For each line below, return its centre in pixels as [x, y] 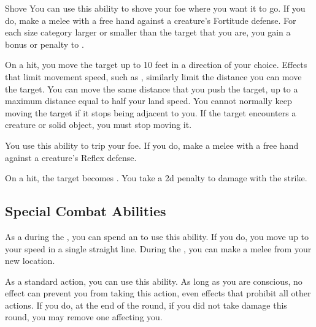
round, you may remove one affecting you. [84, 317]
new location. [30, 261]
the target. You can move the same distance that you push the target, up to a [152, 88]
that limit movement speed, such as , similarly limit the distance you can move [153, 76]
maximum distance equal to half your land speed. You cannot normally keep [148, 101]
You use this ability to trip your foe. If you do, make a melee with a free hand [152, 145]
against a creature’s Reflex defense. [71, 157]
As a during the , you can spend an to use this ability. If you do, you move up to [157, 236]
